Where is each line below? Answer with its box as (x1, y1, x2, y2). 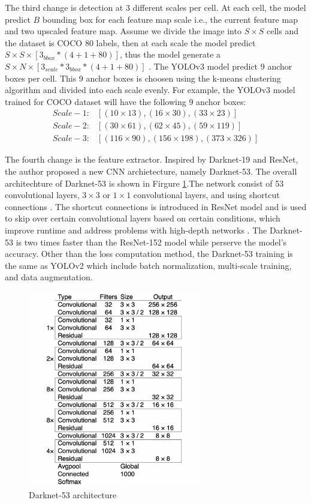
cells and (267, 25, 298, 37)
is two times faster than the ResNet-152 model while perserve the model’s (16, 235, 287, 248)
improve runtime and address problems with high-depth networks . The (5, 224, 267, 236)
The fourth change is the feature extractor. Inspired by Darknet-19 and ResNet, (5, 153, 298, 166)
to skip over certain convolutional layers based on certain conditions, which (5, 212, 280, 224)
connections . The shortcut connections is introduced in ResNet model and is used (5, 200, 307, 212)
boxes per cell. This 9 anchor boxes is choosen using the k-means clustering (5, 71, 281, 84)
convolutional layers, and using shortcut (133, 188, 280, 201)
